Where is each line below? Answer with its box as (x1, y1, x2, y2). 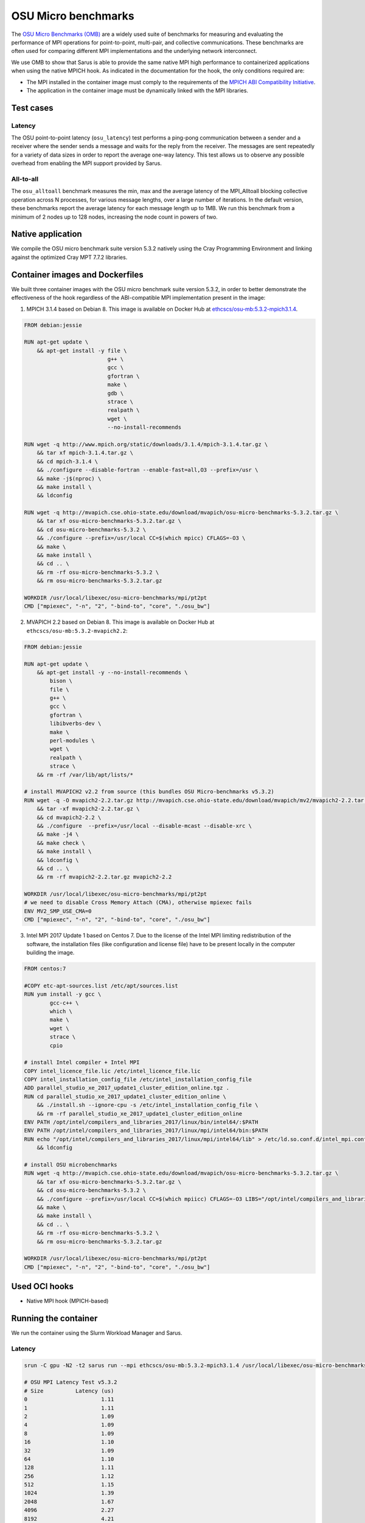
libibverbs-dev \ (49, 720, 102, 727)
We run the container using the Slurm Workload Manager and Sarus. (11, 1329, 182, 1337)
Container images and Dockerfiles (11, 269, 144, 280)
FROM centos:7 (24, 966, 66, 972)
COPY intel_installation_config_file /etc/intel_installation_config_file (24, 1076, 252, 1083)
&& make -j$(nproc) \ (36, 475, 102, 482)
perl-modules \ (49, 737, 96, 744)
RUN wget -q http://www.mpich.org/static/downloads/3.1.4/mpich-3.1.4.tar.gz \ (24, 440, 268, 448)
